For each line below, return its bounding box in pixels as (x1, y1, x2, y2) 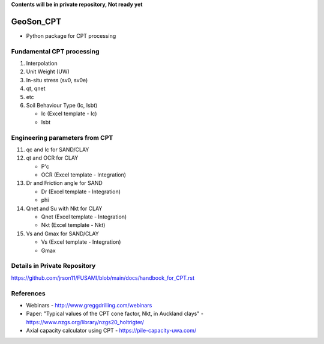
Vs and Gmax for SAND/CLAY (26, 230, 99, 237)
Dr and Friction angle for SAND (26, 180, 103, 187)
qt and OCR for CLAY (26, 154, 79, 161)
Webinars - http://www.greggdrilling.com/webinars (26, 301, 152, 309)
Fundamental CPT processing (11, 47, 100, 55)
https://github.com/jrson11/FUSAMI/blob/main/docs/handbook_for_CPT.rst (11, 274, 195, 282)
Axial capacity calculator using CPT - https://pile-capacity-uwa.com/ (26, 327, 197, 334)
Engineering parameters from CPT (11, 133, 113, 142)
